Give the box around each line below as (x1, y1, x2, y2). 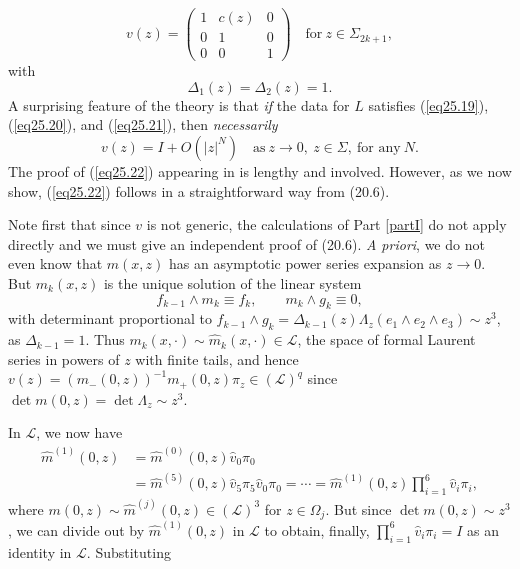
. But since (325, 498, 392, 519)
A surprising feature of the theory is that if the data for (8, 94, 350, 115)
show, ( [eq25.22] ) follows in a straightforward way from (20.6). (8, 180, 390, 201)
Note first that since (8, 214, 131, 235)
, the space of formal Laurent (297, 329, 476, 350)
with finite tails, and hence (135, 348, 299, 369)
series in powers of (8, 348, 120, 369)
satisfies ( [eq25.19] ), (368, 94, 489, 115)
